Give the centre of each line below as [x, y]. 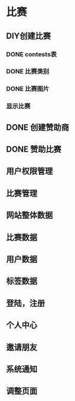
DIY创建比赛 [29, 36]
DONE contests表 [32, 54]
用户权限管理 [30, 171]
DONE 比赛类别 [28, 72]
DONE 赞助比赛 [34, 150]
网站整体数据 [30, 215]
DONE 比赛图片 [28, 89]
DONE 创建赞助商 [38, 127]
